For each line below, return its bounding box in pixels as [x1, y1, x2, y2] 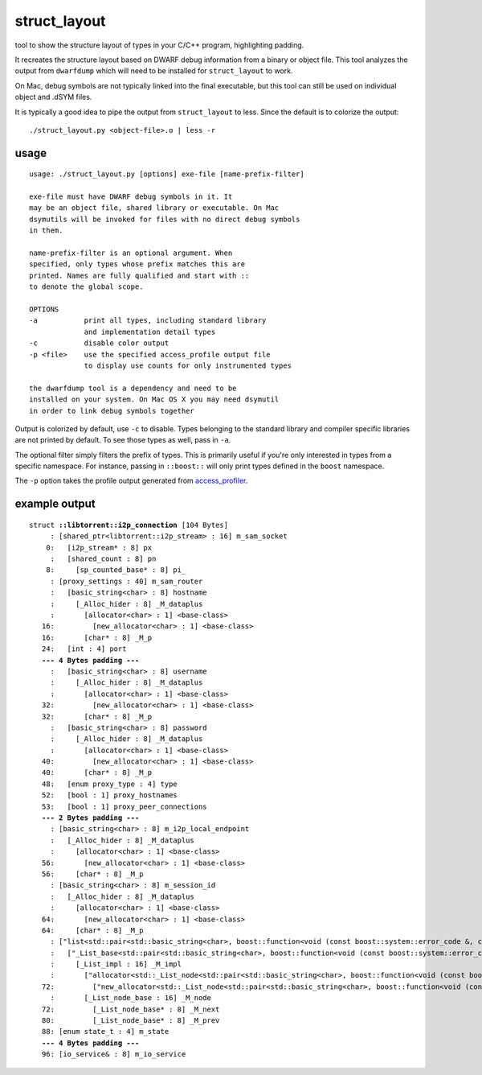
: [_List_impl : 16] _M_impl [50, 960, 182, 969]
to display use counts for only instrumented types [84, 360, 292, 370]
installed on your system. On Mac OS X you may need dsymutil [29, 395, 280, 404]
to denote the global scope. [29, 282, 144, 291]
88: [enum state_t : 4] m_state [41, 1027, 170, 1036]
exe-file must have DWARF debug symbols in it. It [29, 192, 233, 201]
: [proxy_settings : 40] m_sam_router [50, 576, 203, 586]
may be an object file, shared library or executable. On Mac [29, 204, 280, 212]
